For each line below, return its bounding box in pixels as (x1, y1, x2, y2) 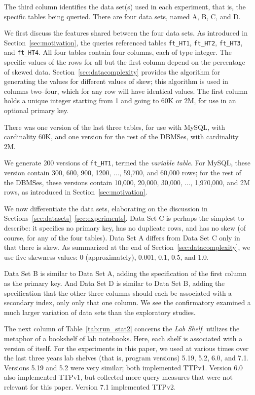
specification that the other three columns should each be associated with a (4, 287, 232, 298)
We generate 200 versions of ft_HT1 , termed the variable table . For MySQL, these (4, 158, 251, 168)
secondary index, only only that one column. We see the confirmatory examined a (4, 297, 251, 308)
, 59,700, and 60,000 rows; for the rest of (119, 167, 242, 178)
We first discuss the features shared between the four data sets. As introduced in (4, 28, 248, 38)
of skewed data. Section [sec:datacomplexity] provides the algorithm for (4, 66, 220, 77)
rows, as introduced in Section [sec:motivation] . (4, 187, 147, 197)
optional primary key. (4, 105, 69, 116)
